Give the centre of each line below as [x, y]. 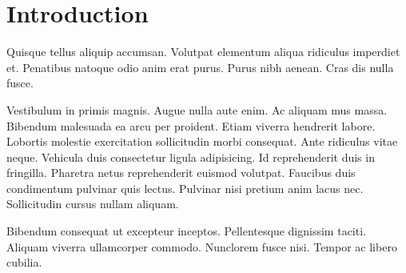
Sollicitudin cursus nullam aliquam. [93, 204]
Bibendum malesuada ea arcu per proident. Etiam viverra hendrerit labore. [191, 125]
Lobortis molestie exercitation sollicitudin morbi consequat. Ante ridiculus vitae [202, 141]
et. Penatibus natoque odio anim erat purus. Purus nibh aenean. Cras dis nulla [200, 67]
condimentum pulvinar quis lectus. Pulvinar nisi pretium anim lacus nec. [185, 188]
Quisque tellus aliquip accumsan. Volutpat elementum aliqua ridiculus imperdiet [203, 52]
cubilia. [24, 262]
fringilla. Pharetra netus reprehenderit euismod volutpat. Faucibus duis [181, 173]
